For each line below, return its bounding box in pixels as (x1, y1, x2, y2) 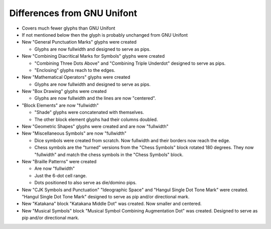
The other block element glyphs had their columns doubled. (34, 116, 158, 123)
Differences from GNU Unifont (9, 8, 138, 19)
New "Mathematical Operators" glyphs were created (22, 74, 130, 80)
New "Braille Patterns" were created (22, 158, 97, 164)
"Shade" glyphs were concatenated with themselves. (34, 109, 144, 116)
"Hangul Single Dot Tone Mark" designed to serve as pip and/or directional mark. (22, 193, 190, 199)
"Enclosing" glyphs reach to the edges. (34, 67, 115, 73)
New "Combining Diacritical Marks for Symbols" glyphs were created (22, 53, 165, 59)
